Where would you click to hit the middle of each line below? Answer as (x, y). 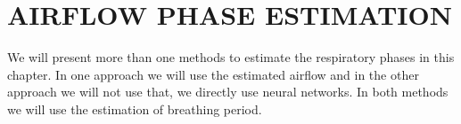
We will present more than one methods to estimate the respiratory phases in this (231, 57)
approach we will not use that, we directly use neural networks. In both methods (228, 92)
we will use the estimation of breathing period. (135, 108)
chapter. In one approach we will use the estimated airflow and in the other (213, 74)
